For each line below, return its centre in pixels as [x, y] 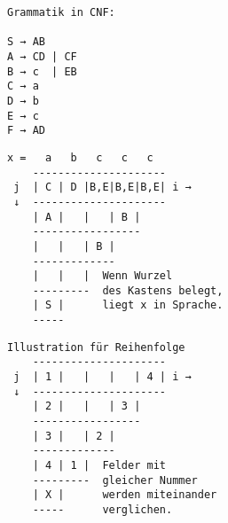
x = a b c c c [80, 157]
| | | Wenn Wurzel [102, 276]
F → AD [26, 131]
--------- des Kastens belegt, [128, 290]
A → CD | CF [42, 56]
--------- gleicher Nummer [115, 480]
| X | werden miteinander [125, 495]
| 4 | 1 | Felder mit [99, 466]
